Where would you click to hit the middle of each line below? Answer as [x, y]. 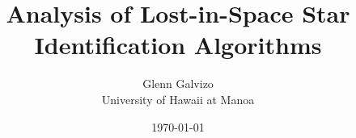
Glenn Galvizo [178, 84]
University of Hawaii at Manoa [178, 99]
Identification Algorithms [178, 45]
